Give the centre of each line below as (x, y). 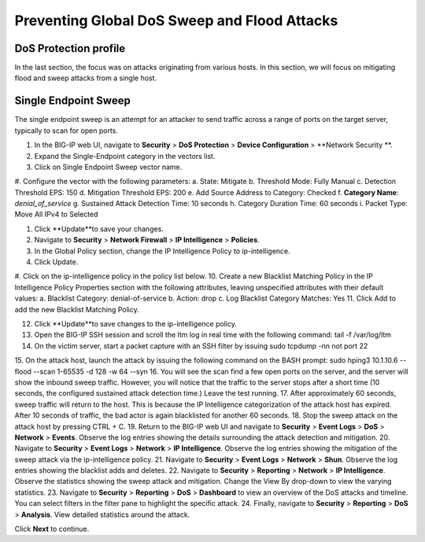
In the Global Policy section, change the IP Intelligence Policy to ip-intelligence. (162, 251)
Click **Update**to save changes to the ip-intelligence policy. (136, 324)
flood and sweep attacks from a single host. (86, 78)
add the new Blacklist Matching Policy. (77, 309)
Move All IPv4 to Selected (56, 214)
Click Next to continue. (52, 529)
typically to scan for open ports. (66, 131)
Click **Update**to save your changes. (99, 229)
